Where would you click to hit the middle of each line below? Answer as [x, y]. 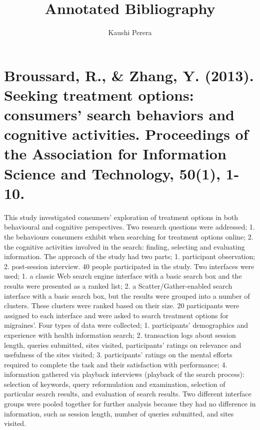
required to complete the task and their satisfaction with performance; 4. [116, 364]
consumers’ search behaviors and [119, 115]
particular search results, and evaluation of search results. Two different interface [128, 394]
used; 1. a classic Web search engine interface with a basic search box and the [123, 276]
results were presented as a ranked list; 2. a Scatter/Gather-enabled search [118, 285]
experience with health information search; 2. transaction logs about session [120, 335]
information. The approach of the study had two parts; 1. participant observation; [130, 256]
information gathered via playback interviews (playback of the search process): [124, 374]
